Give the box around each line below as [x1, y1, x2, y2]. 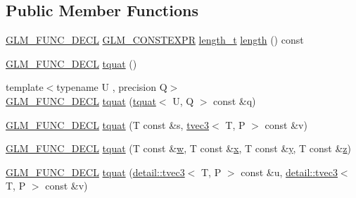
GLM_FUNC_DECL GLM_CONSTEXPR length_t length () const [6, 32, 304, 47]
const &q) [213, 93, 256, 108]
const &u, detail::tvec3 [241, 164, 338, 179]
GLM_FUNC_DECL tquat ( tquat [6, 93, 156, 108]
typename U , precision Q [56, 80, 167, 94]
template [6, 80, 44, 94]
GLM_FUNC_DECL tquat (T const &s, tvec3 [6, 117, 210, 132]
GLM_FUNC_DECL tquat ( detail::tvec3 [6, 164, 185, 179]
